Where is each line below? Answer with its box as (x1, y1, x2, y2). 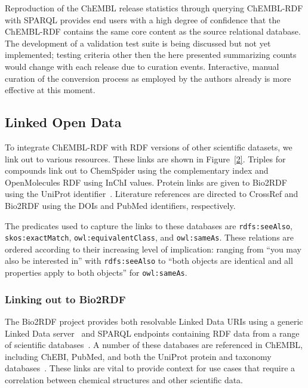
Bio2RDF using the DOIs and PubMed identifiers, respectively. (5, 199, 236, 211)
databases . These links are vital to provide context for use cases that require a (5, 362, 295, 374)
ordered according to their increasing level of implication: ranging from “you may (5, 242, 301, 255)
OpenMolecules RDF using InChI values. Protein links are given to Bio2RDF (5, 175, 287, 188)
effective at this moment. (5, 84, 96, 96)
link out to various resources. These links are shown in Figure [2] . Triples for (5, 152, 286, 165)
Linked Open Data (5, 113, 122, 131)
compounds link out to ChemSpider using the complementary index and (5, 164, 269, 177)
